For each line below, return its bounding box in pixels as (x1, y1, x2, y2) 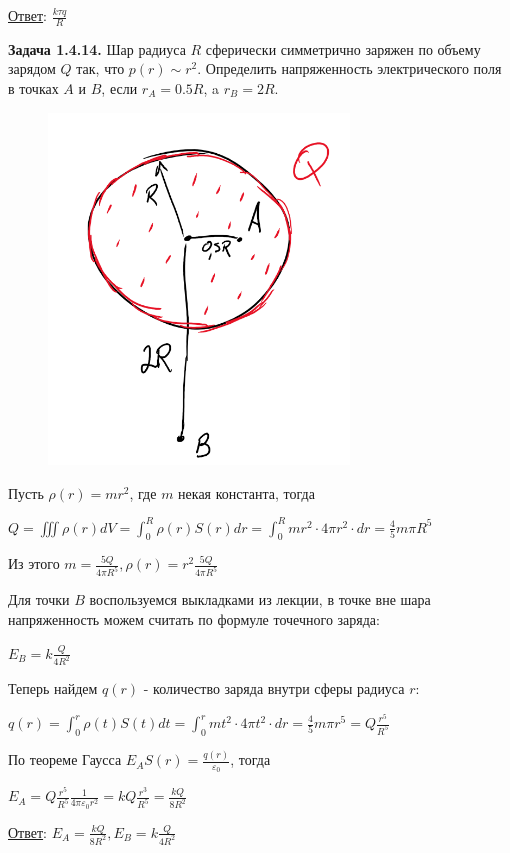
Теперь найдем (8, 678, 98, 699)
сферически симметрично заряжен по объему (205, 38, 481, 59)
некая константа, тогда (178, 482, 315, 503)
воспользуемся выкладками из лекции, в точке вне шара (89, 589, 431, 610)
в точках (8, 78, 59, 99)
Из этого (8, 553, 60, 574)
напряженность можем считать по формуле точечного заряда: (8, 608, 380, 629)
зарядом (8, 58, 56, 79)
